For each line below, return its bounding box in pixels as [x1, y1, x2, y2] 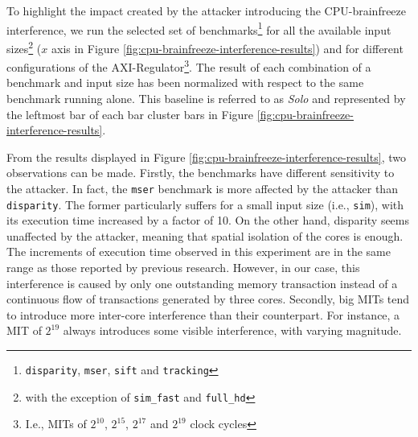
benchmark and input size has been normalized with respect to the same [6, 74, 364, 91]
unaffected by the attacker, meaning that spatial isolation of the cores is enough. [6, 227, 404, 244]
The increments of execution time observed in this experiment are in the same [6, 243, 391, 260]
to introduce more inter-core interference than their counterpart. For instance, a [6, 306, 400, 323]
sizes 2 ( [6, 37, 42, 56]
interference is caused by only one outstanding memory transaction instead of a [6, 274, 398, 291]
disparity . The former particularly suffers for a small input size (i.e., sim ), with [6, 196, 404, 212]
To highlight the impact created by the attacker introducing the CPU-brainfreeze [6, 2, 407, 19]
